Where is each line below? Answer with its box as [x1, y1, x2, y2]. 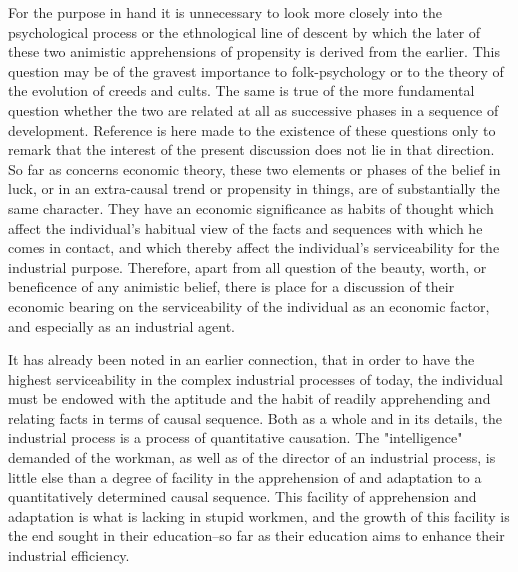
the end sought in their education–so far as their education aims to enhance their [8, 525, 505, 546]
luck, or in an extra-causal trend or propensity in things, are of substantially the [8, 178, 500, 199]
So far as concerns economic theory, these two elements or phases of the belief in [8, 158, 501, 179]
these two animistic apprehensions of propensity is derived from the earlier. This [8, 41, 500, 62]
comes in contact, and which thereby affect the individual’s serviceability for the [8, 237, 500, 258]
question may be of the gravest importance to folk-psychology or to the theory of [8, 60, 504, 81]
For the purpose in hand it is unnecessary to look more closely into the [8, 2, 442, 22]
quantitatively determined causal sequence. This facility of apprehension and [8, 486, 477, 507]
